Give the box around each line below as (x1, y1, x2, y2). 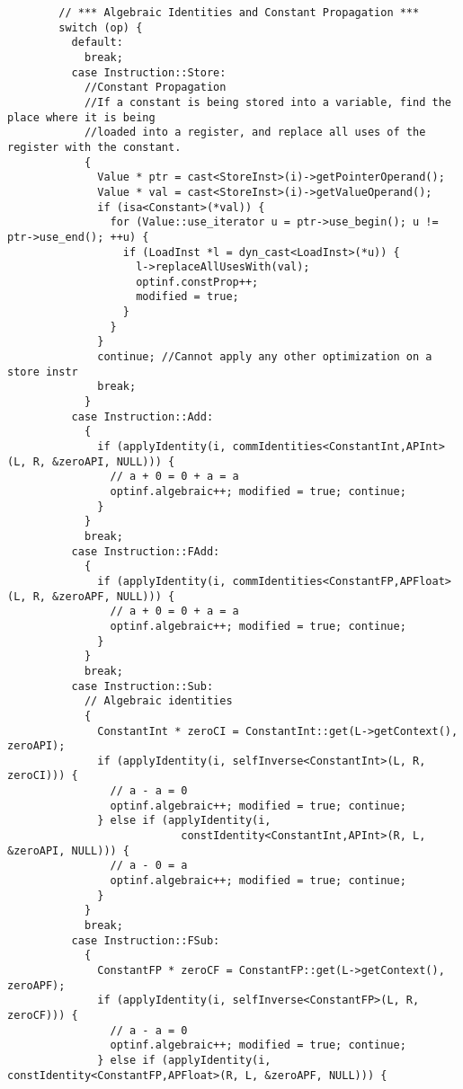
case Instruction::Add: (71, 410, 214, 423)
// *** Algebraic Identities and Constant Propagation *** (58, 6, 420, 19)
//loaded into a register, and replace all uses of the (84, 126, 426, 139)
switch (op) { (58, 21, 143, 34)
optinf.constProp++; (136, 275, 259, 288)
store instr (7, 365, 78, 378)
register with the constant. (7, 140, 182, 154)
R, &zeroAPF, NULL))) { (32, 589, 175, 603)
